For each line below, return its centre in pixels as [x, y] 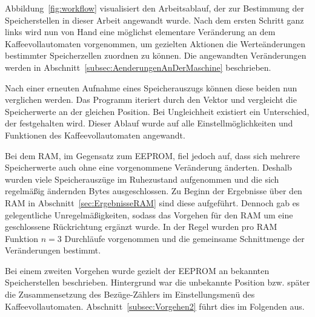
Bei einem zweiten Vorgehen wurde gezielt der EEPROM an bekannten [137, 270]
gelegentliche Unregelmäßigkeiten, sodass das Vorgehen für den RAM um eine [149, 214]
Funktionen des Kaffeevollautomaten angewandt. [95, 135]
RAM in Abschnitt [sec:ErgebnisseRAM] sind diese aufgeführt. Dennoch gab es [152, 202]
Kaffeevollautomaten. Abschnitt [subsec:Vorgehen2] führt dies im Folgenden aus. [155, 306]
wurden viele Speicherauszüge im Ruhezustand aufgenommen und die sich [142, 179]
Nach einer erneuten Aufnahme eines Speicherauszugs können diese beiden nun [151, 87]
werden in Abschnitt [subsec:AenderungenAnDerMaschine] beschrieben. [138, 67]
